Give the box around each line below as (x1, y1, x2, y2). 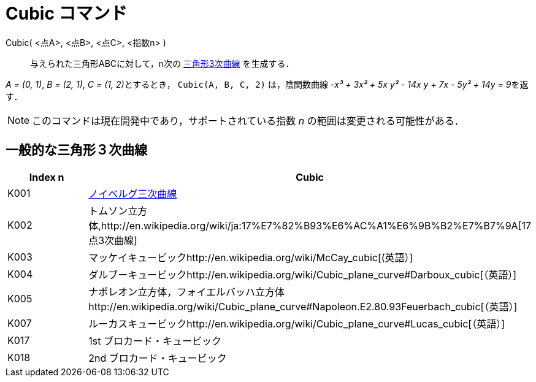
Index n (29, 170, 64, 183)
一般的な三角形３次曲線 (6, 142, 147, 158)
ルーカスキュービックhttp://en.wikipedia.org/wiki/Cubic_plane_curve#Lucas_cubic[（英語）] (88, 317, 505, 330)
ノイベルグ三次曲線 (88, 187, 177, 200)
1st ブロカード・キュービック (88, 334, 221, 347)
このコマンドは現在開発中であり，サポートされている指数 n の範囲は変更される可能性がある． (32, 114, 464, 127)
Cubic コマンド (6, 3, 128, 24)
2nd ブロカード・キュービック (88, 351, 227, 364)
